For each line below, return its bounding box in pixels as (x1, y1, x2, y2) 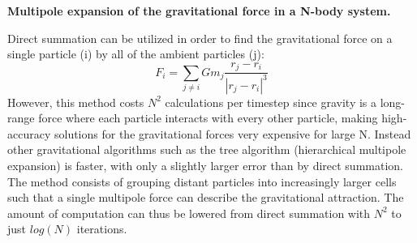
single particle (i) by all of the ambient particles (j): (7, 45, 264, 62)
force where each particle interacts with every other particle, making (38, 109, 378, 126)
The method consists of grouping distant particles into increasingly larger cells (7, 173, 397, 190)
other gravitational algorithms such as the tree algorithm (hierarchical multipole (7, 141, 406, 158)
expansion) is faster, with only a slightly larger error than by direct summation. (7, 156, 403, 173)
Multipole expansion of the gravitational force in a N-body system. (7, 2, 391, 19)
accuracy (7, 125, 51, 142)
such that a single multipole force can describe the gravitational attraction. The (7, 189, 404, 206)
